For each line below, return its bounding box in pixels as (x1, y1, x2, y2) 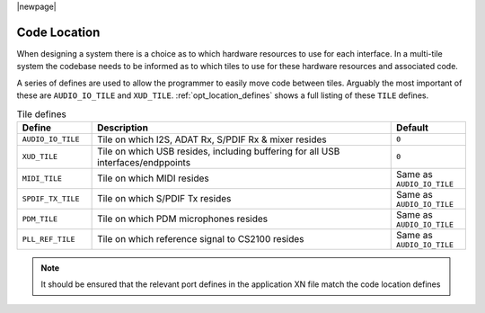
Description (97, 121, 148, 134)
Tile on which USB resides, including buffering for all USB (97, 145, 340, 157)
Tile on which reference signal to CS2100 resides (97, 233, 304, 246)
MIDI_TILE (22, 174, 63, 183)
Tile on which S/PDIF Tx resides (97, 192, 232, 205)
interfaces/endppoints (97, 156, 191, 168)
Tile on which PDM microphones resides (97, 212, 269, 225)
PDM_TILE (22, 214, 58, 224)
